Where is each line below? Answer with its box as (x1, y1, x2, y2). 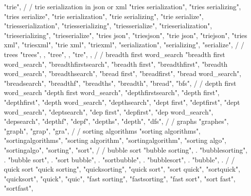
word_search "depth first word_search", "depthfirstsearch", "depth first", (4, 87, 220, 98)
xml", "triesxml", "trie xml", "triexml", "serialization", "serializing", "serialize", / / (4, 39, 245, 50)
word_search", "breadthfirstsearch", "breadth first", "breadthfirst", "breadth (4, 59, 228, 69)
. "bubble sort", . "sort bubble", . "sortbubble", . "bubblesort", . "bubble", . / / (4, 154, 235, 164)
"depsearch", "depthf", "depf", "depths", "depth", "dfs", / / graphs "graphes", (4, 116, 229, 126)
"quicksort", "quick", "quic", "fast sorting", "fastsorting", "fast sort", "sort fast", (4, 173, 235, 183)
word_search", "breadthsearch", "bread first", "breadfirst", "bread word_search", (4, 68, 241, 78)
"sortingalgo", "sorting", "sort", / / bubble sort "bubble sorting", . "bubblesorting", (4, 144, 248, 155)
